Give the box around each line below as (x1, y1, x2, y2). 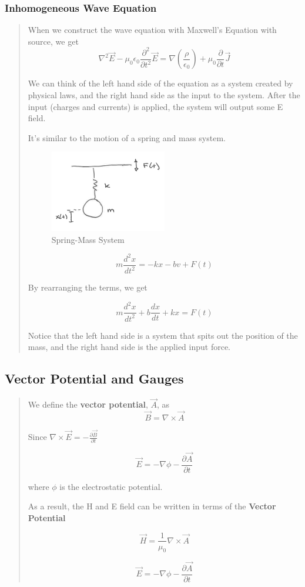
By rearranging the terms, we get (28, 281, 148, 293)
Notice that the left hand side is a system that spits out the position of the (28, 329, 298, 341)
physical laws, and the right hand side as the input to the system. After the (28, 88, 300, 101)
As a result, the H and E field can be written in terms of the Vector (28, 500, 276, 512)
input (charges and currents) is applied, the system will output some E (28, 100, 283, 112)
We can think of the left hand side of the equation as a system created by (28, 77, 293, 89)
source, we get (28, 35, 79, 47)
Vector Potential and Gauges (5, 369, 184, 388)
